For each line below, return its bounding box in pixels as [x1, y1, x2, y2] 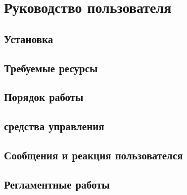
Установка [4, 31, 53, 46]
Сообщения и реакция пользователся [4, 147, 183, 162]
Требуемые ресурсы [4, 60, 98, 75]
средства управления [4, 118, 104, 134]
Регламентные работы [4, 176, 110, 192]
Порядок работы [4, 89, 84, 104]
